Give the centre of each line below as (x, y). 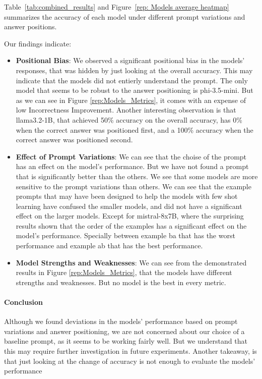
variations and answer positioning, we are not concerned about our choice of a (124, 331)
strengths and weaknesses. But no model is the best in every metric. (121, 282)
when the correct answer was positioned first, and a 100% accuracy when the (135, 129)
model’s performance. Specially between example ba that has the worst (125, 235)
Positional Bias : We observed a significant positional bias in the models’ (130, 60)
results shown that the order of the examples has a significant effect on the (131, 225)
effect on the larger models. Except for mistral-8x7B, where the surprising (130, 216)
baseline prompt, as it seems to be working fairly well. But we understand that (126, 341)
